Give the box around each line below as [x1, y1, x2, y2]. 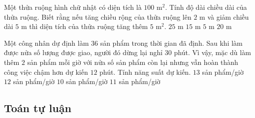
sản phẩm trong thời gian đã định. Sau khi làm [100, 37, 243, 48]
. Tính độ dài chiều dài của [165, 2, 247, 12]
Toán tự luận [4, 100, 71, 116]
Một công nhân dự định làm [4, 37, 89, 48]
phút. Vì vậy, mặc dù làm [174, 47, 251, 58]
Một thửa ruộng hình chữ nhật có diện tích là [4, 2, 142, 12]
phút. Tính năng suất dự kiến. [99, 66, 191, 77]
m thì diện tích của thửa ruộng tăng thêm [21, 21, 148, 31]
